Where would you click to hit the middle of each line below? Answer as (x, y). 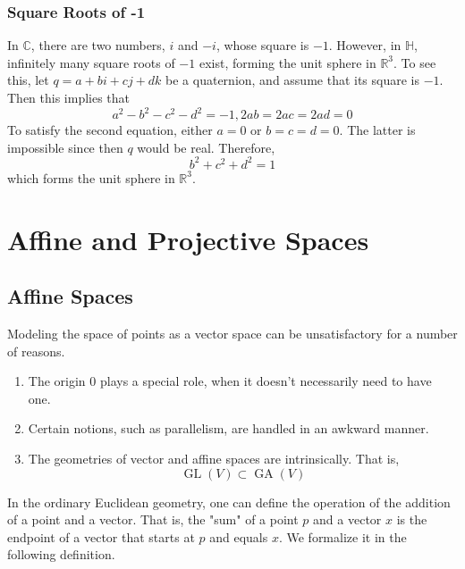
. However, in (365, 45)
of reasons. (36, 351)
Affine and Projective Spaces (188, 239)
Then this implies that (69, 97)
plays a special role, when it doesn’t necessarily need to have (266, 381)
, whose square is (262, 45)
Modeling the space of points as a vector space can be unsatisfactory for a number (232, 333)
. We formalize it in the (342, 536)
